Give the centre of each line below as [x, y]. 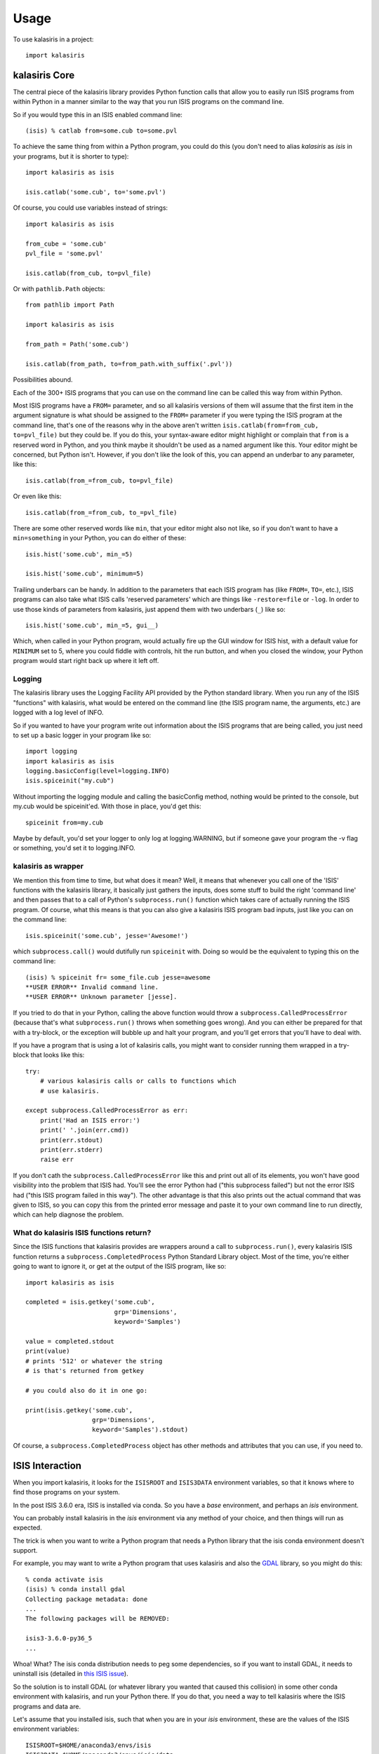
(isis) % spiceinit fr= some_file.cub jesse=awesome [118, 977]
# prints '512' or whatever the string [94, 1361]
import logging [52, 751]
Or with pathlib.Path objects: [59, 289]
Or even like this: [37, 496]
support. [25, 1551]
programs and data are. [47, 1706]
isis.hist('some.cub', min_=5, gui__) [92, 625]
